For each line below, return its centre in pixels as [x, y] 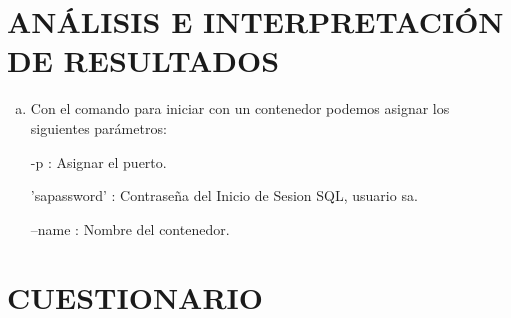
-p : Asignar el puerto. [98, 161]
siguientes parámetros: [98, 127]
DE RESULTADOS [143, 60]
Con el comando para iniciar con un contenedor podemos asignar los [240, 108]
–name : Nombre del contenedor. [130, 228]
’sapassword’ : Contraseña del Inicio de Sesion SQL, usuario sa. [224, 195]
